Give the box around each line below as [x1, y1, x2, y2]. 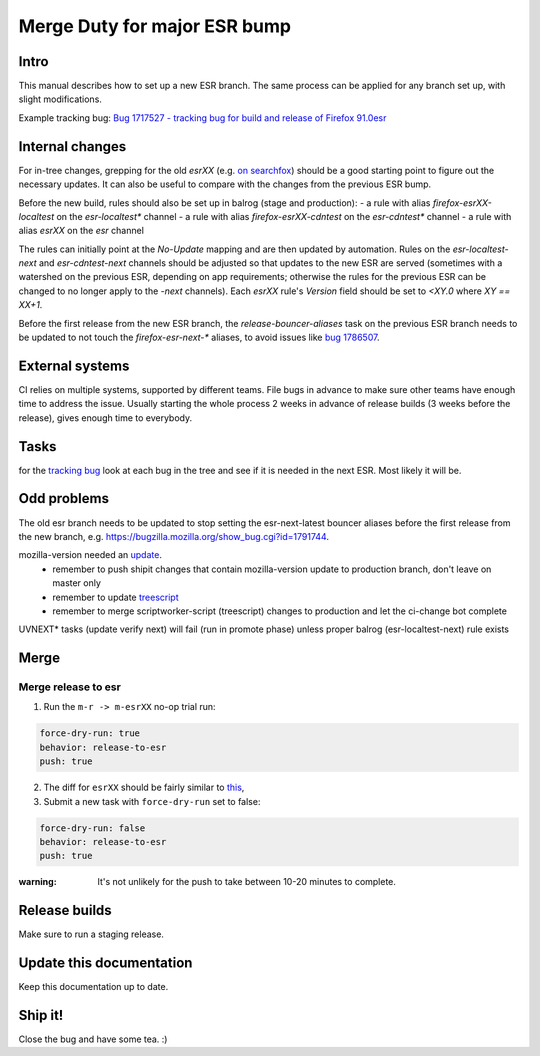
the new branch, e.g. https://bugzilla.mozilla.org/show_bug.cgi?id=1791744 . [18, 530, 330, 542]
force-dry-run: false [39, 822, 146, 834]
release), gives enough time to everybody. [18, 411, 193, 424]
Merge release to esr [18, 680, 122, 694]
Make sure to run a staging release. [18, 928, 165, 940]
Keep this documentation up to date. [18, 981, 169, 993]
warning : [18, 876, 57, 888]
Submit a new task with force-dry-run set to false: [43, 795, 261, 807]
